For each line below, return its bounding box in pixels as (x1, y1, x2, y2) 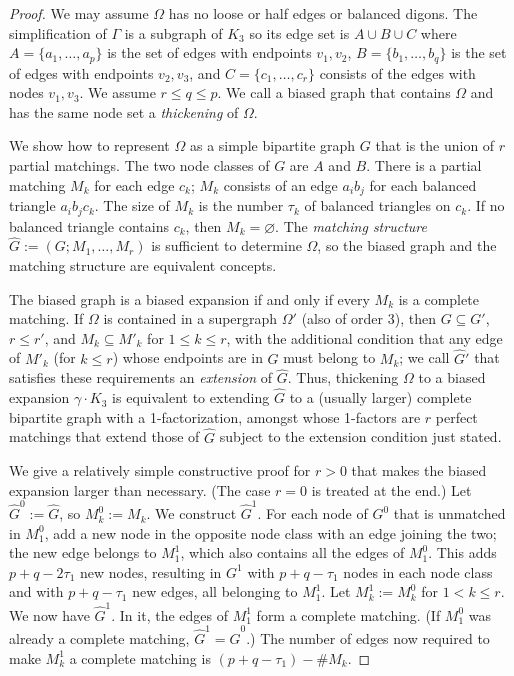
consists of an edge (223, 174, 338, 195)
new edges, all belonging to (132, 581, 298, 602)
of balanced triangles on (304, 195, 451, 216)
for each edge (94, 174, 175, 195)
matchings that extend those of (9, 426, 200, 447)
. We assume (79, 82, 156, 103)
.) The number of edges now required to (246, 628, 490, 649)
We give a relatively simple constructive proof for (9, 460, 311, 481)
